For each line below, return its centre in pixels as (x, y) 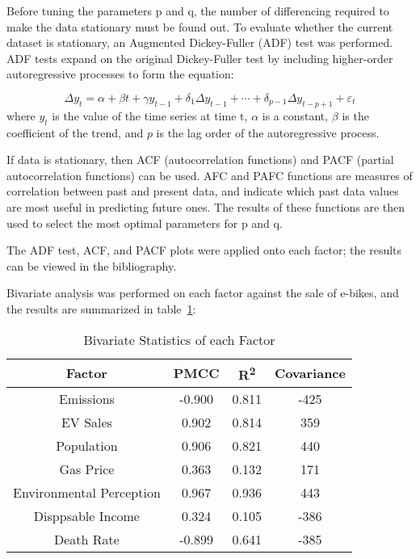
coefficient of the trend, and (75, 132)
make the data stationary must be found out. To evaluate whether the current (200, 26)
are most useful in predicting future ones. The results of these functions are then (206, 206)
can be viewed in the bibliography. (92, 265)
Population (87, 445)
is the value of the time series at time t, (150, 115)
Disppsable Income (86, 515)
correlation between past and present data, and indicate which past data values (203, 191)
